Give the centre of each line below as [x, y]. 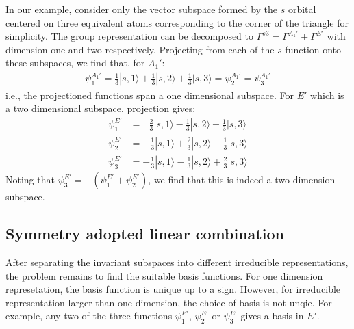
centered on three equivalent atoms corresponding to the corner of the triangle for [177, 22]
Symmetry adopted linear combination [145, 234]
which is [327, 95]
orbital [302, 9]
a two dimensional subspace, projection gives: [101, 108]
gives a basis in [272, 316]
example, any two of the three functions [89, 316]
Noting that [30, 180]
